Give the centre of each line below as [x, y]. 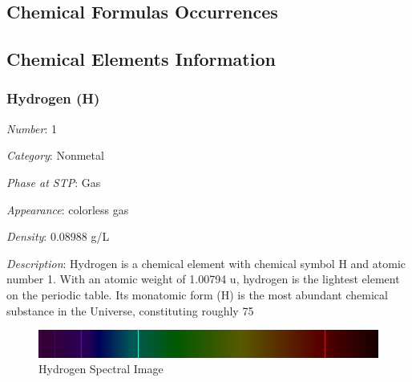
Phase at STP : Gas [54, 182]
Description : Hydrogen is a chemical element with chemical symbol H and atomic [206, 263]
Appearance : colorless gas [68, 209]
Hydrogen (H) [53, 98]
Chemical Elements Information [141, 59]
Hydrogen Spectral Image [101, 369]
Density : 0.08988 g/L [58, 236]
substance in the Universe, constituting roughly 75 [130, 310]
